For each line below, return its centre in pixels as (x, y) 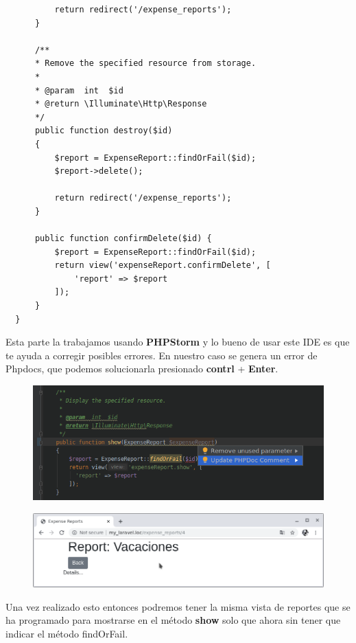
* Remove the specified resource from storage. (145, 64)
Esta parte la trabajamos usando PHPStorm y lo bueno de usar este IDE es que (178, 342)
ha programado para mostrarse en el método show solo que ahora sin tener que (173, 620)
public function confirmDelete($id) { (123, 239)
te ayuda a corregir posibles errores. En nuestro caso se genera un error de (162, 355)
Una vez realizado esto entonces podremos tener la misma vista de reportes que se (178, 606)
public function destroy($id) (104, 131)
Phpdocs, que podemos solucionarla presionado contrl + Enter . (142, 369)
